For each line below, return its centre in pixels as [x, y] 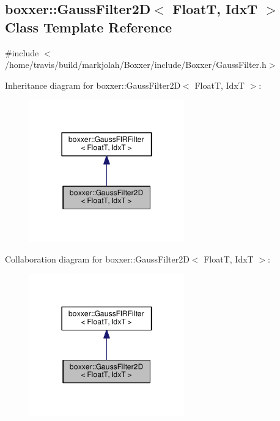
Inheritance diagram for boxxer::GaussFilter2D [93, 85]
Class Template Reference [89, 27]
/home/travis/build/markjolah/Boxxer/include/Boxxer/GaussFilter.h [136, 65]
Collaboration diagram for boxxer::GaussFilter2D [97, 259]
